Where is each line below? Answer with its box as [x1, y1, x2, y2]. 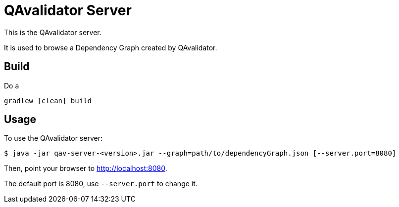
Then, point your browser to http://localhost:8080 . [4, 164, 167, 173]
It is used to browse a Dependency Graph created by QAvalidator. [4, 43, 217, 52]
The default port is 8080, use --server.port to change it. [4, 179, 198, 188]
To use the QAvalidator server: [4, 134, 102, 143]
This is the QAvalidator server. [4, 28, 101, 37]
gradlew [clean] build [4, 96, 92, 105]
